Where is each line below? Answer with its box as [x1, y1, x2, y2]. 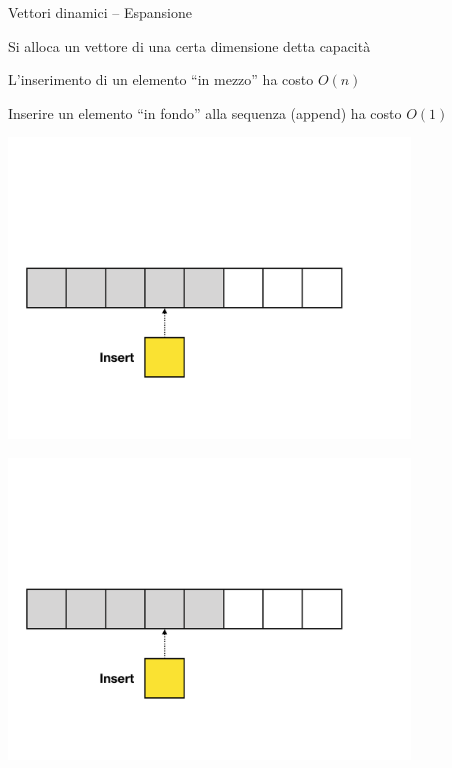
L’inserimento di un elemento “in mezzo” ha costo [8, 69, 314, 90]
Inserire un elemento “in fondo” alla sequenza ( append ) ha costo [8, 102, 402, 123]
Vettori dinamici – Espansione [8, 2, 192, 22]
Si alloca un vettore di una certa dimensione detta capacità [8, 35, 371, 56]
